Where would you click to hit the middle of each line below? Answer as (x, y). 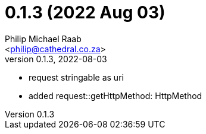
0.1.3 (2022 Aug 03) (85, 12)
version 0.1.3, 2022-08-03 (56, 59)
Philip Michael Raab (43, 39)
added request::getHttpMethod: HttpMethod (116, 95)
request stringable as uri (76, 77)
